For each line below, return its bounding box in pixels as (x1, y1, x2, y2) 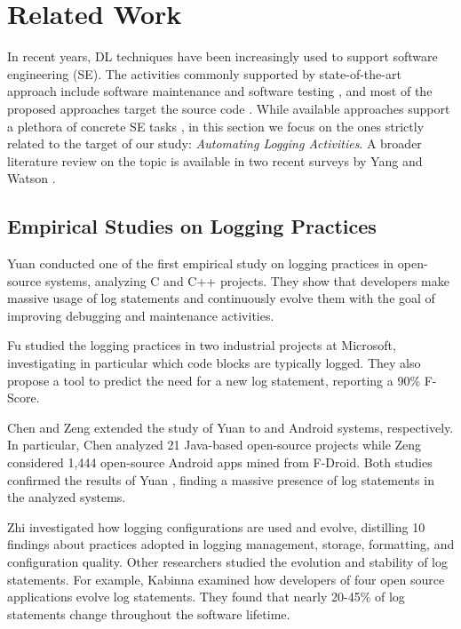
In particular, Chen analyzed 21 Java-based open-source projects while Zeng (7, 435, 422, 454)
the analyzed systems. (7, 488, 126, 506)
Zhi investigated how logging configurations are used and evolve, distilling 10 (7, 517, 425, 536)
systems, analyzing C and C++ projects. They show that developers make (44, 271, 449, 290)
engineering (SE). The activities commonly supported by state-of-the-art (7, 64, 401, 83)
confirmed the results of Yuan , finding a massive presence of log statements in (7, 470, 434, 489)
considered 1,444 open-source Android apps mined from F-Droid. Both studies (7, 453, 433, 472)
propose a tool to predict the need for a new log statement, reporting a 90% (7, 370, 421, 389)
